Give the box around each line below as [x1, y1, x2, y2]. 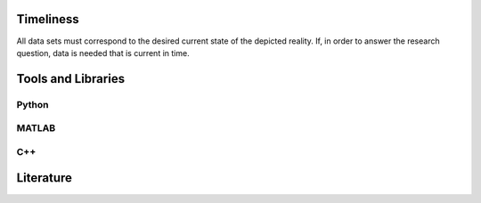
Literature [16, 170, 73, 186]
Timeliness [16, 12, 79, 27]
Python [16, 98, 49, 110]
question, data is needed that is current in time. [16, 47, 191, 58]
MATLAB [16, 122, 56, 134]
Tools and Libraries [16, 71, 125, 86]
